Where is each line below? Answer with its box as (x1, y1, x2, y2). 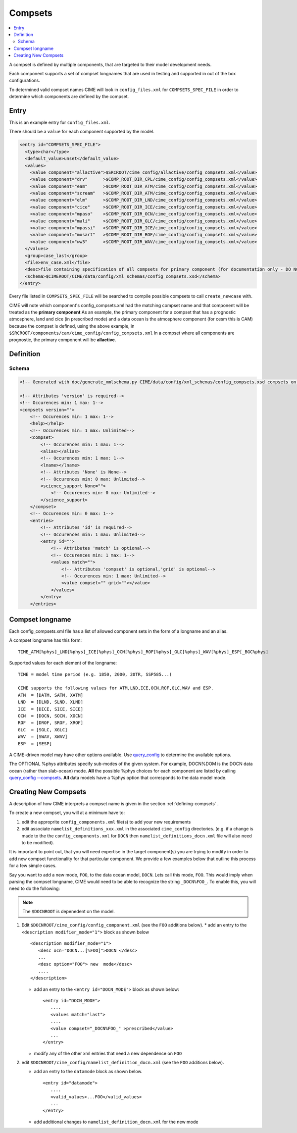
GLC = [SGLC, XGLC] (18, 727, 68, 732)
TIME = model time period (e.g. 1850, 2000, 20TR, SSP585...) (18, 671, 172, 677)
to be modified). (21, 839, 54, 845)
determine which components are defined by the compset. (9, 94, 129, 100)
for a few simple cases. (9, 863, 57, 869)
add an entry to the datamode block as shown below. (34, 1069, 143, 1075)
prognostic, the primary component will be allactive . (9, 337, 116, 343)
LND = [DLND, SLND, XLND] (18, 699, 84, 705)
